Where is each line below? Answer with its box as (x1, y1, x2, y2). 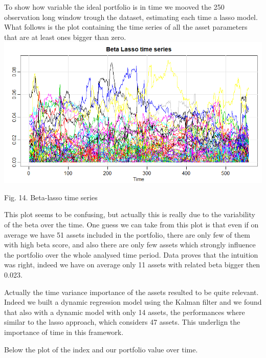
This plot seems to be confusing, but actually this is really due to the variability (4, 209, 255, 220)
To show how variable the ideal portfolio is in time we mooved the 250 (4, 2, 225, 12)
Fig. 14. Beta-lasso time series (4, 192, 98, 202)
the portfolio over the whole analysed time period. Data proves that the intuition (4, 249, 258, 260)
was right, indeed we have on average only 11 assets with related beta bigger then (4, 259, 260, 270)
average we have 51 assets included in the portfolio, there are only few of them (4, 229, 251, 240)
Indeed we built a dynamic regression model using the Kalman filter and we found (4, 297, 262, 307)
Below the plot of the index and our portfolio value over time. (4, 344, 198, 354)
